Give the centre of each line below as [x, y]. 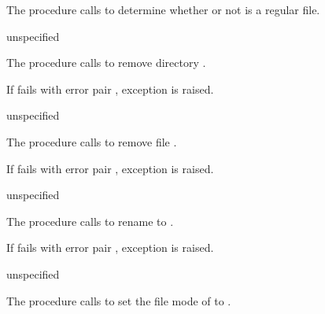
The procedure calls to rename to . [90, 221]
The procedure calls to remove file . [92, 141]
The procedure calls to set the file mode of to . [119, 300]
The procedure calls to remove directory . [106, 63]
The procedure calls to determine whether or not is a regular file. [163, 9]
